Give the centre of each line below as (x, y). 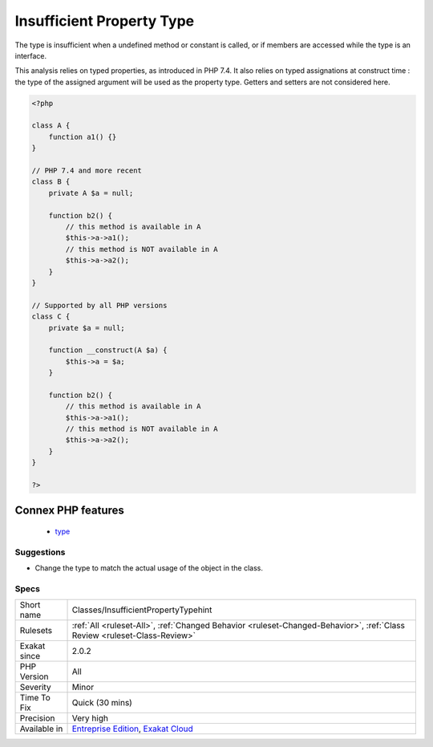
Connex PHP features (69, 511)
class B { (51, 182)
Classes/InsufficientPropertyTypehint (142, 610)
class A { (51, 126)
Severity (35, 688)
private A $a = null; (91, 193)
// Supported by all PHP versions (99, 305)
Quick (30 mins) (102, 703)
